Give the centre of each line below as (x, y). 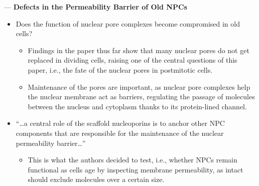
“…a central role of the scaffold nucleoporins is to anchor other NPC (120, 123)
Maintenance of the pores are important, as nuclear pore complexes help (139, 86)
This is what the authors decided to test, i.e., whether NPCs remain (133, 160)
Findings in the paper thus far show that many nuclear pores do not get (139, 50)
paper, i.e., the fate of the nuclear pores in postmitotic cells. (120, 69)
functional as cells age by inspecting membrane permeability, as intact (136, 169)
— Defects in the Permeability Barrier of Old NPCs (96, 7)
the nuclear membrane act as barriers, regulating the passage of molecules (141, 97)
